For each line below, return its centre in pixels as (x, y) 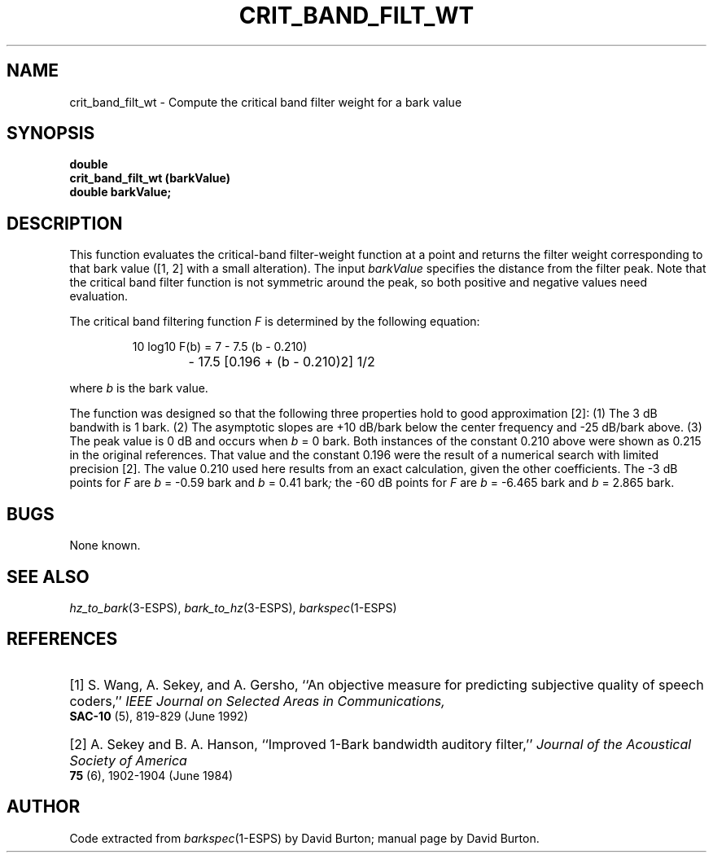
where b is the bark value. (139, 388)
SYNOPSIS (51, 134)
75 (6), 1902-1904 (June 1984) (151, 775)
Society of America (128, 760)
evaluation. (99, 296)
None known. (105, 546)
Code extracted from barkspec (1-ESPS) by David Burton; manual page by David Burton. (304, 838)
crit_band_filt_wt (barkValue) (150, 178)
